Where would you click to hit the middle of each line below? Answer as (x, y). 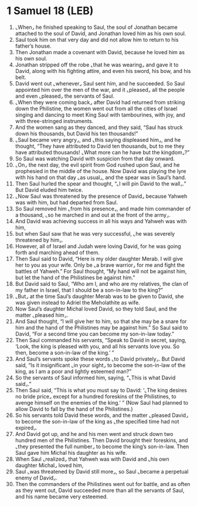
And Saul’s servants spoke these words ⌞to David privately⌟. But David (100, 359)
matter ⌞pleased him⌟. (42, 315)
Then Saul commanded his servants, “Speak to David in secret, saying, (101, 340)
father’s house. (33, 46)
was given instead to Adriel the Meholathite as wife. (77, 302)
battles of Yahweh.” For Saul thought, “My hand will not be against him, (101, 271)
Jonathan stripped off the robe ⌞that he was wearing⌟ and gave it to (97, 65)
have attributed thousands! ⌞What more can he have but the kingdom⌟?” (102, 152)
